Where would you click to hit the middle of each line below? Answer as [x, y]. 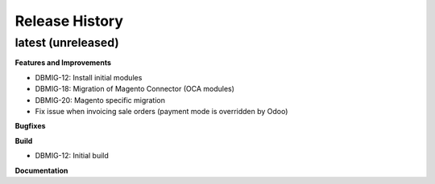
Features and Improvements [63, 63]
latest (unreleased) [67, 43]
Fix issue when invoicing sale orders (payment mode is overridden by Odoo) [162, 111]
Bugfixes [30, 126]
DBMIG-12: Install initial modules [89, 77]
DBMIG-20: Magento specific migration [100, 100]
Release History [69, 21]
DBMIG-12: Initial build [72, 156]
